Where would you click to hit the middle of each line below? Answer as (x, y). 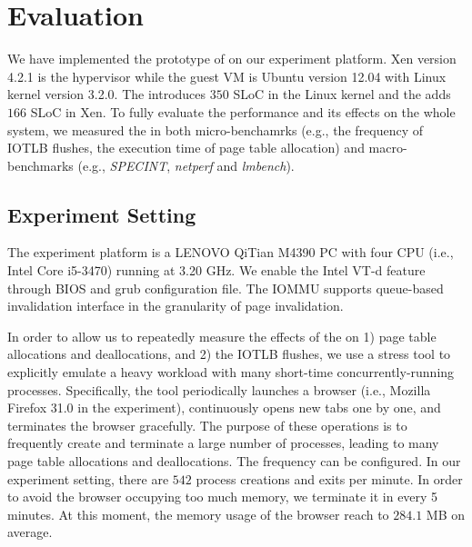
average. (30, 532)
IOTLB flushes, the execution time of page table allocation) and (186, 148)
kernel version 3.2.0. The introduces (107, 94)
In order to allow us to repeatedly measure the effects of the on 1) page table (222, 336)
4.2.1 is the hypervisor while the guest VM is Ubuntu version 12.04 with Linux (227, 76)
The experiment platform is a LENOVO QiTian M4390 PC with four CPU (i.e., (231, 252)
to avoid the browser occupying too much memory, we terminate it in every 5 (223, 497)
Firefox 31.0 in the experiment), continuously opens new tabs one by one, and (224, 408)
